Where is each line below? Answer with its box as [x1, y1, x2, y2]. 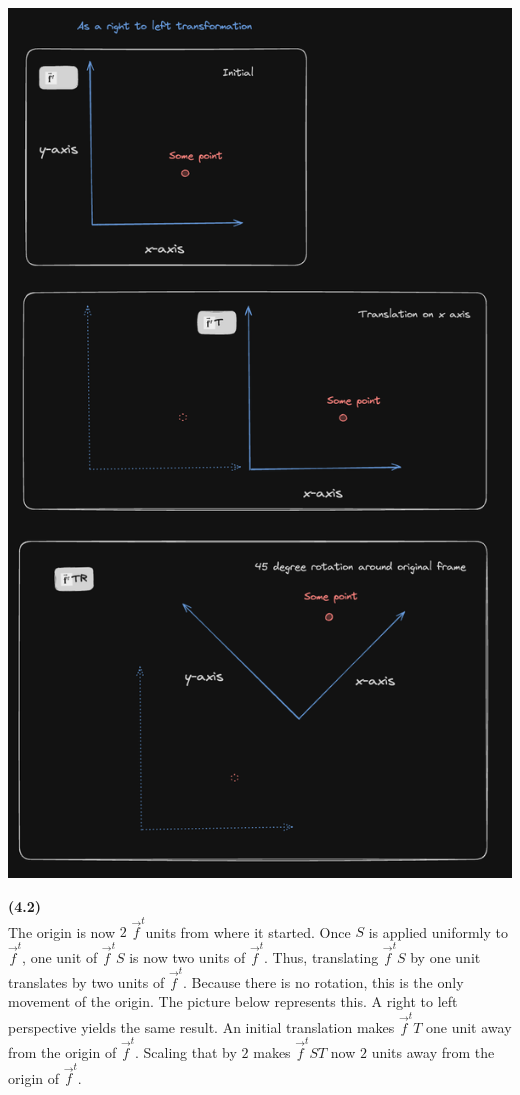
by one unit [410, 946, 481, 967]
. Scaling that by [134, 1042, 237, 1063]
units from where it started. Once [145, 921, 351, 942]
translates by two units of [8, 971, 165, 992]
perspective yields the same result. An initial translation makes [8, 1016, 395, 1037]
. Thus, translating [264, 946, 379, 967]
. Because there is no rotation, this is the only [182, 971, 464, 992]
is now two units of [129, 946, 246, 967]
